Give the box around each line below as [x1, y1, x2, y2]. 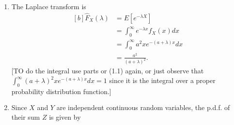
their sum [11, 112, 40, 122]
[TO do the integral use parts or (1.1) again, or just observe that [11, 66, 204, 76]
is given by [49, 112, 81, 122]
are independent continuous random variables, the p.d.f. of [56, 102, 230, 112]
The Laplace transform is [11, 1, 86, 11]
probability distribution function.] [11, 86, 111, 96]
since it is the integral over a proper [109, 75, 216, 85]
